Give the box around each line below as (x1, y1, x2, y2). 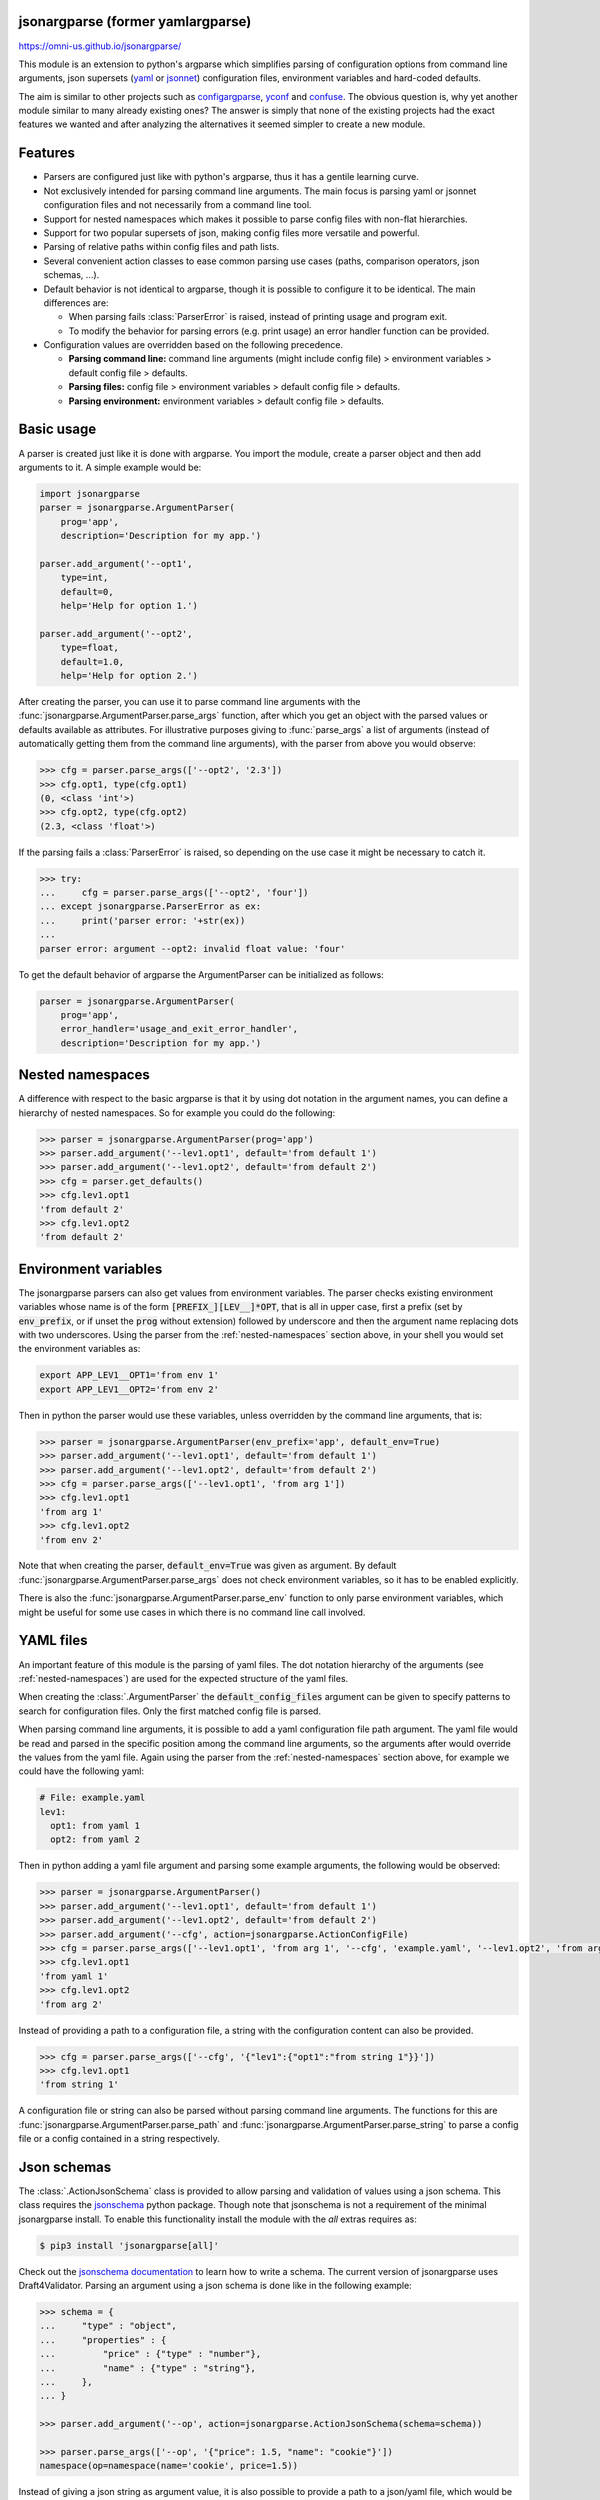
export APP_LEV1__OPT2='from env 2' (39, 1383, 220, 1395)
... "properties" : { (39, 2334, 167, 2345)
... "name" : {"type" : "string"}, (39, 2362, 257, 2374)
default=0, (60, 586, 114, 597)
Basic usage (18, 421, 97, 438)
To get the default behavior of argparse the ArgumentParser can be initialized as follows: (18, 968, 384, 980)
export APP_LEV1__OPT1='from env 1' (39, 1370, 220, 1381)
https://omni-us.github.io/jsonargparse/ (18, 40, 182, 52)
